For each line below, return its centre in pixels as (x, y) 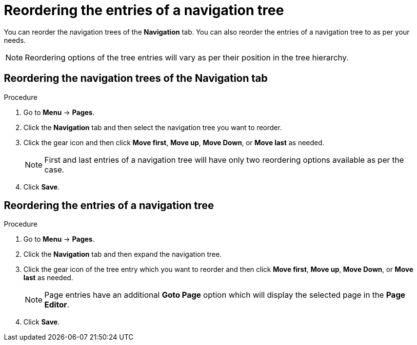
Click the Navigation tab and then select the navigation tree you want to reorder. (153, 127)
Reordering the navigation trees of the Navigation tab (136, 78)
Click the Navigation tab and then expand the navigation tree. (123, 254)
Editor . (57, 305)
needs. (15, 40)
